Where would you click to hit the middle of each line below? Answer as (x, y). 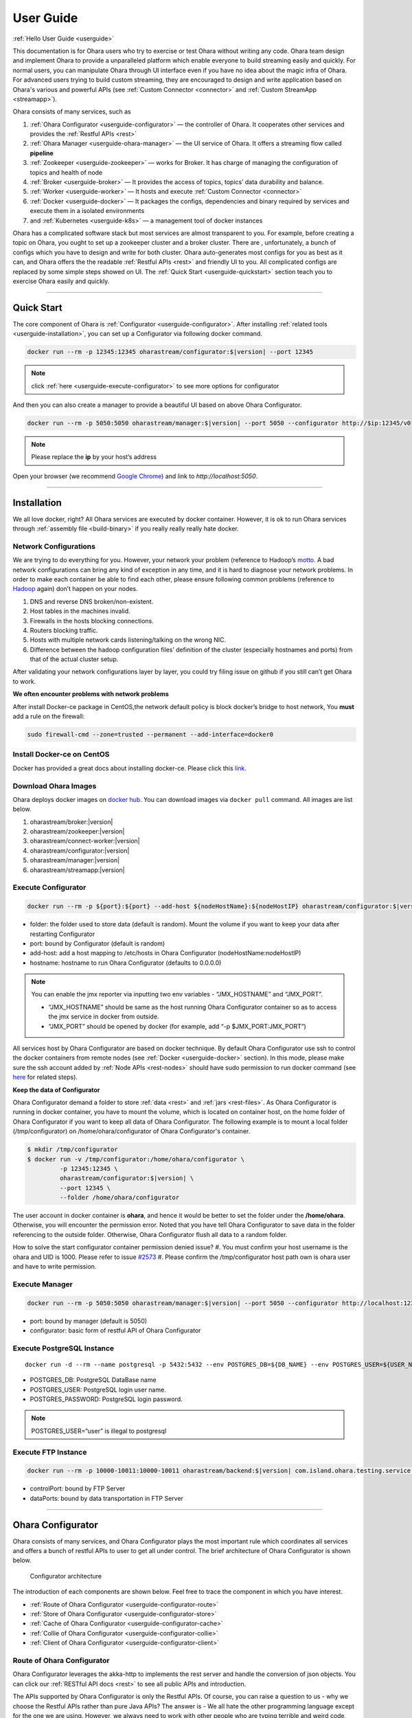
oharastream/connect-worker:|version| (85, 841)
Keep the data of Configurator (56, 1090)
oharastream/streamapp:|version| (77, 870)
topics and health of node (66, 172)
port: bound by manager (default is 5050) (89, 1321)
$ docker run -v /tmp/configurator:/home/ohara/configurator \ (136, 1159)
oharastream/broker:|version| (71, 822)
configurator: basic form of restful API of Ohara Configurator (115, 1330)
